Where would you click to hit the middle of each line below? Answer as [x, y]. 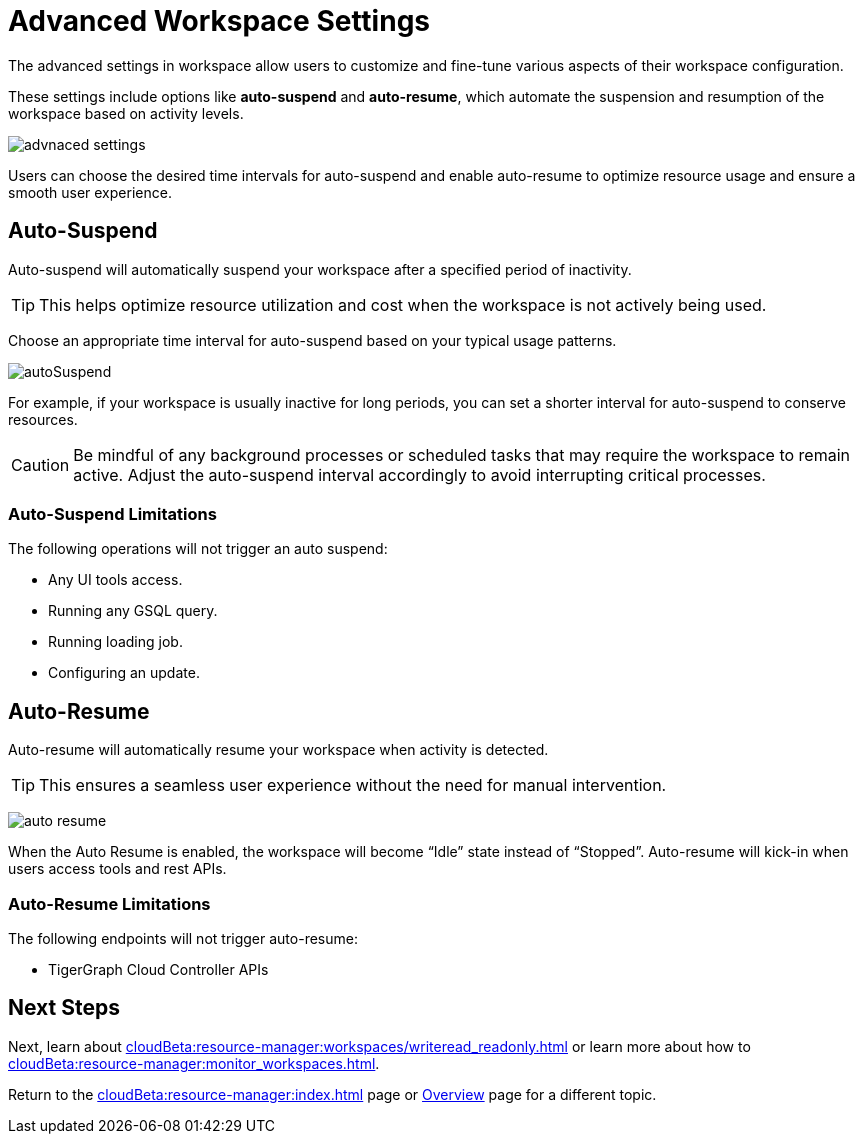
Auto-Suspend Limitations [112, 513]
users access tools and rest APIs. [117, 869]
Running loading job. [115, 642]
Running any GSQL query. [133, 611]
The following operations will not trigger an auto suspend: [198, 549]
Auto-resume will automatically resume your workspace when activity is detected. [278, 750]
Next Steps [64, 1008]
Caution [40, 464]
